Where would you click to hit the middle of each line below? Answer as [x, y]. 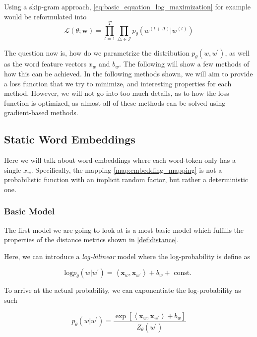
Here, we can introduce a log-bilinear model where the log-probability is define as [127, 256]
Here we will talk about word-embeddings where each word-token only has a [120, 160]
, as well [237, 53]
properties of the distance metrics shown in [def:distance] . [92, 239]
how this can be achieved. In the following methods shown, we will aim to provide [128, 73]
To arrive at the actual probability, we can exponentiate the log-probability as [123, 290]
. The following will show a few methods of [184, 64]
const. [183, 273]
